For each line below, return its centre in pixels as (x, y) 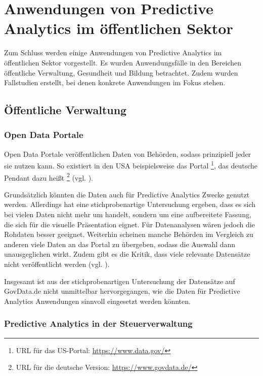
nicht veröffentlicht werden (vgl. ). (57, 264)
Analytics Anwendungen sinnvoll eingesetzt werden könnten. (97, 301)
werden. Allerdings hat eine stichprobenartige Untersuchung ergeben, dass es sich (130, 204)
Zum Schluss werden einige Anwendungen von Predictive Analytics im (113, 53)
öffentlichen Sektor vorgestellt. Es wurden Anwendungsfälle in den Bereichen (123, 62)
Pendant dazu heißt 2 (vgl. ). (49, 177)
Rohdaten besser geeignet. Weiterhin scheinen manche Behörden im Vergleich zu (129, 234)
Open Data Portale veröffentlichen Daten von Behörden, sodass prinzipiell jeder (128, 153)
